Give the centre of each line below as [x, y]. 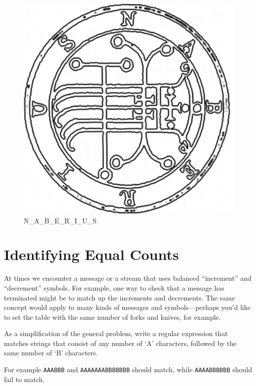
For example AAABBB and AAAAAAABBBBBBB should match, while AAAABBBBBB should [128, 369]
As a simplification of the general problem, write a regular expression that [116, 333]
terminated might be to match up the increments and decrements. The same [120, 297]
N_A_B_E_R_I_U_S [60, 220]
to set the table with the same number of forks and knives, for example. [112, 317]
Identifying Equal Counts [91, 254]
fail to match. [24, 379]
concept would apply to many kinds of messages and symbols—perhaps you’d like [127, 307]
